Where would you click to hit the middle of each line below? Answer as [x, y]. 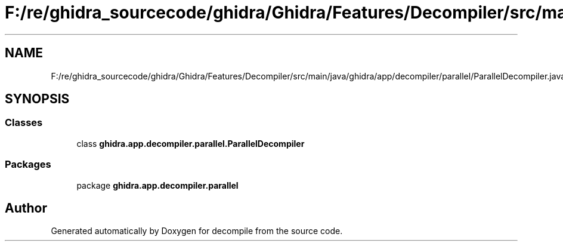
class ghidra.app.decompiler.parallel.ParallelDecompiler [191, 143]
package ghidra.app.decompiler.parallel [157, 185]
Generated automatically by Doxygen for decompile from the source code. [197, 231]
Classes [24, 123]
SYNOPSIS [37, 99]
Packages [28, 164]
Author [26, 208]
